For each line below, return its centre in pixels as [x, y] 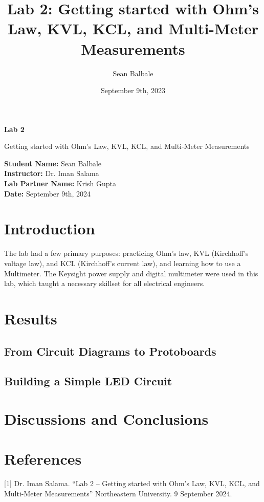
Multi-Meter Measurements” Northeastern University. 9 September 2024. [118, 493]
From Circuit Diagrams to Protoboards [110, 351]
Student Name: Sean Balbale [53, 163]
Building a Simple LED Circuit [88, 381]
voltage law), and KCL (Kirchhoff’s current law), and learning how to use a [123, 263]
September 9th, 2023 [133, 90]
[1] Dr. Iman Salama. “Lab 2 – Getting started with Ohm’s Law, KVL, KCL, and [132, 483]
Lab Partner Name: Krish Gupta [60, 183]
